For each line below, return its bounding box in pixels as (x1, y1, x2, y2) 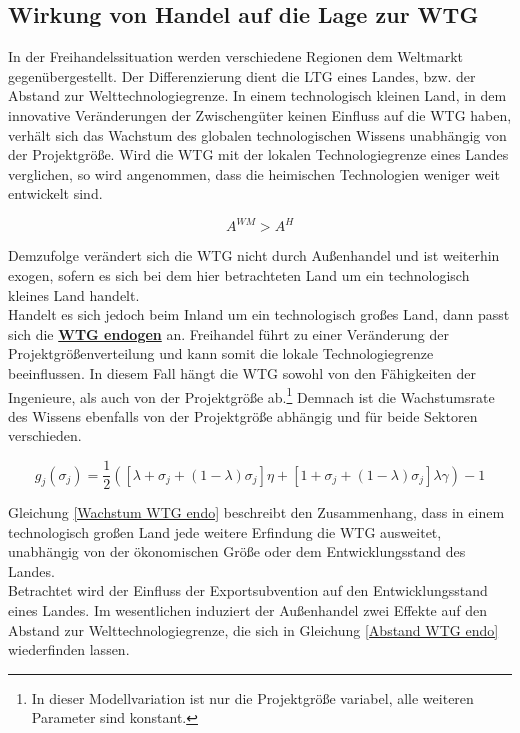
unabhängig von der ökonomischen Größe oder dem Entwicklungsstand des (8, 541, 466, 562)
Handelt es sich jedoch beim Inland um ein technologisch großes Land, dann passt (8, 304, 510, 325)
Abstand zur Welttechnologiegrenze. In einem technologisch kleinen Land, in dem (8, 85, 507, 106)
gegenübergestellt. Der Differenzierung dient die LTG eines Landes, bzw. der (8, 65, 476, 86)
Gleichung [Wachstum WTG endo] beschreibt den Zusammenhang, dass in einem (8, 502, 505, 523)
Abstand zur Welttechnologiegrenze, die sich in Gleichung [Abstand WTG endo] (8, 619, 499, 640)
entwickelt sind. (8, 183, 103, 204)
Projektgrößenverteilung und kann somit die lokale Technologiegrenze (8, 343, 434, 364)
